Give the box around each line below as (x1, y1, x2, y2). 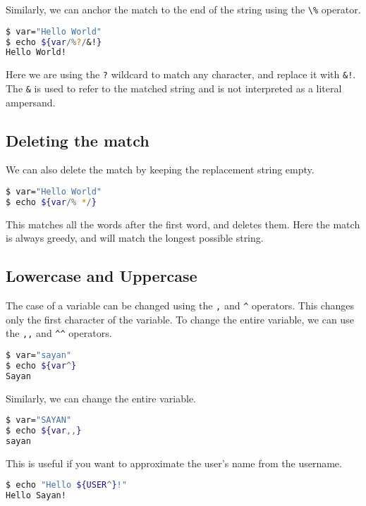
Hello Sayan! (6, 490, 66, 501)
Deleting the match (6, 129, 150, 151)
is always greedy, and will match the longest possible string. (6, 230, 264, 245)
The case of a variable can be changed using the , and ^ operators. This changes (6, 298, 354, 313)
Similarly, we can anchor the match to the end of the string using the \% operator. (6, 2, 361, 16)
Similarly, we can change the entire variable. (6, 390, 197, 405)
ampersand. (6, 94, 56, 109)
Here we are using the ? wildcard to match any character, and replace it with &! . (6, 67, 356, 82)
